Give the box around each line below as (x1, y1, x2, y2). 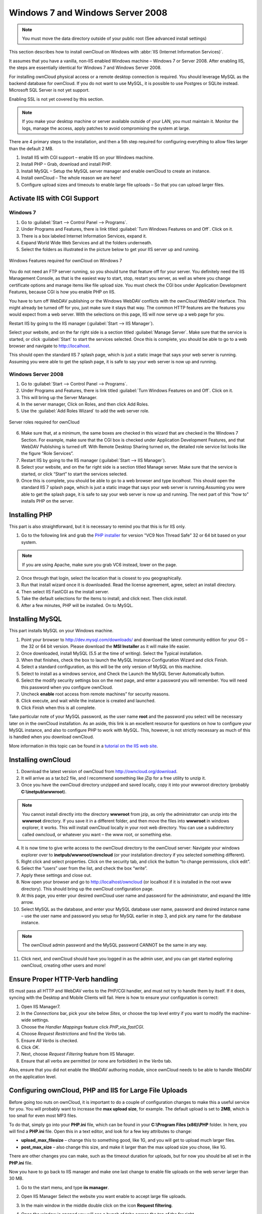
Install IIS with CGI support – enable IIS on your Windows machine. (21, 154, 154, 160)
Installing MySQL (9, 615, 62, 624)
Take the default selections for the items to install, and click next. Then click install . (21, 595, 187, 602)
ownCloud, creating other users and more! (21, 962, 106, 968)
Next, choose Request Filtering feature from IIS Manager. (21, 1051, 135, 1057)
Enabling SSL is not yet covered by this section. (9, 96, 104, 102)
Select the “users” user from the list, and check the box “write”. (21, 865, 147, 871)
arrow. (21, 899, 34, 905)
